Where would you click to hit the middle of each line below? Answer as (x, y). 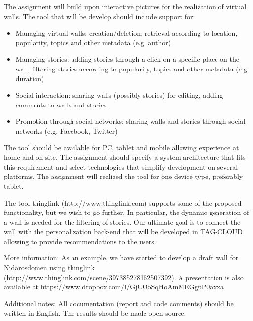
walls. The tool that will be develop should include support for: (100, 16)
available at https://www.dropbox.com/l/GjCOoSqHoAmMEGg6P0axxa (114, 287)
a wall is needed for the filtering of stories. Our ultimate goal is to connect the (122, 222)
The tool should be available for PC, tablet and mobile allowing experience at (122, 147)
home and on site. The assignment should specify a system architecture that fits (125, 157)
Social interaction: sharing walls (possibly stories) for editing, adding (119, 95)
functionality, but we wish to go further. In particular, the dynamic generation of (126, 212)
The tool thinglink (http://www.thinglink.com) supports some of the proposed (123, 202)
